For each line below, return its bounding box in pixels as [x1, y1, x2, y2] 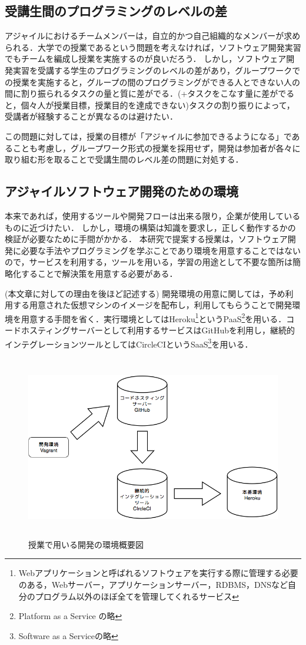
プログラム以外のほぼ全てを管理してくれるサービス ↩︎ [35, 590, 239, 602]
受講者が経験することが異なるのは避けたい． [5, 110, 178, 123]
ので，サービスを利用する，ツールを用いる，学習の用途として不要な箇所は [5, 256, 293, 268]
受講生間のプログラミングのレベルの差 [5, 2, 227, 20]
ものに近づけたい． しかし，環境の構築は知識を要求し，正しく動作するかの [5, 221, 296, 233]
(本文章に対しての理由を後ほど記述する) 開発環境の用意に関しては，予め [5, 287, 285, 299]
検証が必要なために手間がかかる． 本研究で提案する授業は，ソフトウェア [5, 233, 288, 245]
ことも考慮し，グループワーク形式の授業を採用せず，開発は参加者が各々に [12, 141, 301, 154]
